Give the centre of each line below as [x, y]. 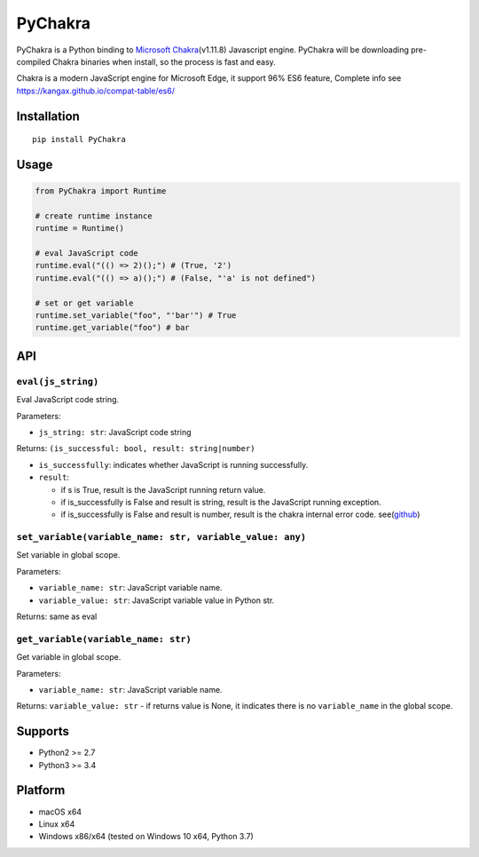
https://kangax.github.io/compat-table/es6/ [95, 91]
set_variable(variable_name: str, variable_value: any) [161, 537]
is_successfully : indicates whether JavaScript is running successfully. [173, 464]
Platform [41, 790]
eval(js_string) [58, 381]
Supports [43, 731]
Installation [48, 116]
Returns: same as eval [57, 616]
